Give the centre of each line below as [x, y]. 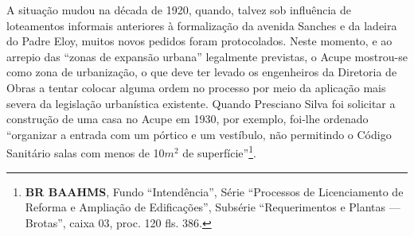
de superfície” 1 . [219, 151]
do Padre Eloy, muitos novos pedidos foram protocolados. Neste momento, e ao [199, 41]
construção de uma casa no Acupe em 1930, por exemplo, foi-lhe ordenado [187, 119]
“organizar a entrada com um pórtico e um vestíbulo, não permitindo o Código [199, 134]
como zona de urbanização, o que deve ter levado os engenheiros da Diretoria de [202, 72]
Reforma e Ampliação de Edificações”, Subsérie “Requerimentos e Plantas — [213, 207]
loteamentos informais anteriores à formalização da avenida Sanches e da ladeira [202, 25]
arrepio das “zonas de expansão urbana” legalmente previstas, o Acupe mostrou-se [207, 56]
